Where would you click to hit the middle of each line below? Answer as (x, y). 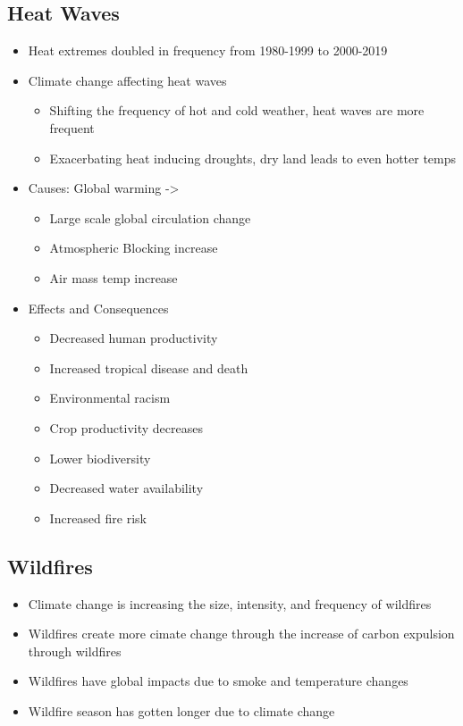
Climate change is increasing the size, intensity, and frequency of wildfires (230, 603)
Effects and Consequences (98, 308)
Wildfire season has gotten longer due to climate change (181, 710)
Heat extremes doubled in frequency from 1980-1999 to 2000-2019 (208, 50)
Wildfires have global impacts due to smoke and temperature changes (218, 681)
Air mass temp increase (114, 277)
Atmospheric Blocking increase (134, 248)
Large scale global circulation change (150, 217)
